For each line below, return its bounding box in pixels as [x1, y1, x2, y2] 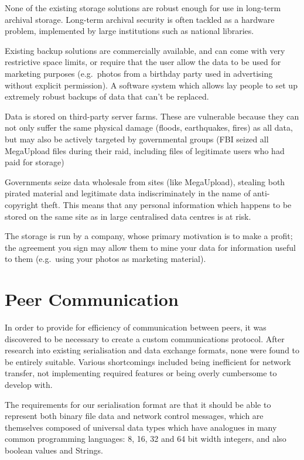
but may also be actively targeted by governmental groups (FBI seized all [5, 132, 269, 145]
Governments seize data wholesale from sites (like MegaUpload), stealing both [5, 175, 285, 188]
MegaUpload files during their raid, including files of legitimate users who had [5, 144, 285, 156]
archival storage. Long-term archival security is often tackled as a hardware [5, 13, 275, 25]
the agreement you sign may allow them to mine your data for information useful [5, 241, 296, 253]
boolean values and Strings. [5, 444, 103, 456]
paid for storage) [5, 156, 64, 168]
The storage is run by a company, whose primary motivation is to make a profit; [5, 230, 293, 242]
